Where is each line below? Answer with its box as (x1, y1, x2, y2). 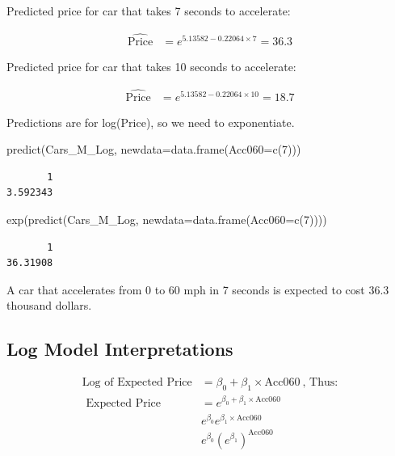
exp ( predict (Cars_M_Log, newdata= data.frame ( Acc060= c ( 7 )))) (6, 211, 327, 228)
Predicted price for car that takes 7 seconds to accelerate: (6, 2, 291, 19)
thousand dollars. (6, 297, 92, 314)
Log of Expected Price (82, 377, 192, 389)
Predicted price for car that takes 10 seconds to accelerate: (6, 57, 296, 74)
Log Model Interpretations (6, 336, 233, 361)
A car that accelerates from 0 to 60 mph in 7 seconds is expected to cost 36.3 (6, 281, 389, 298)
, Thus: (302, 377, 338, 389)
